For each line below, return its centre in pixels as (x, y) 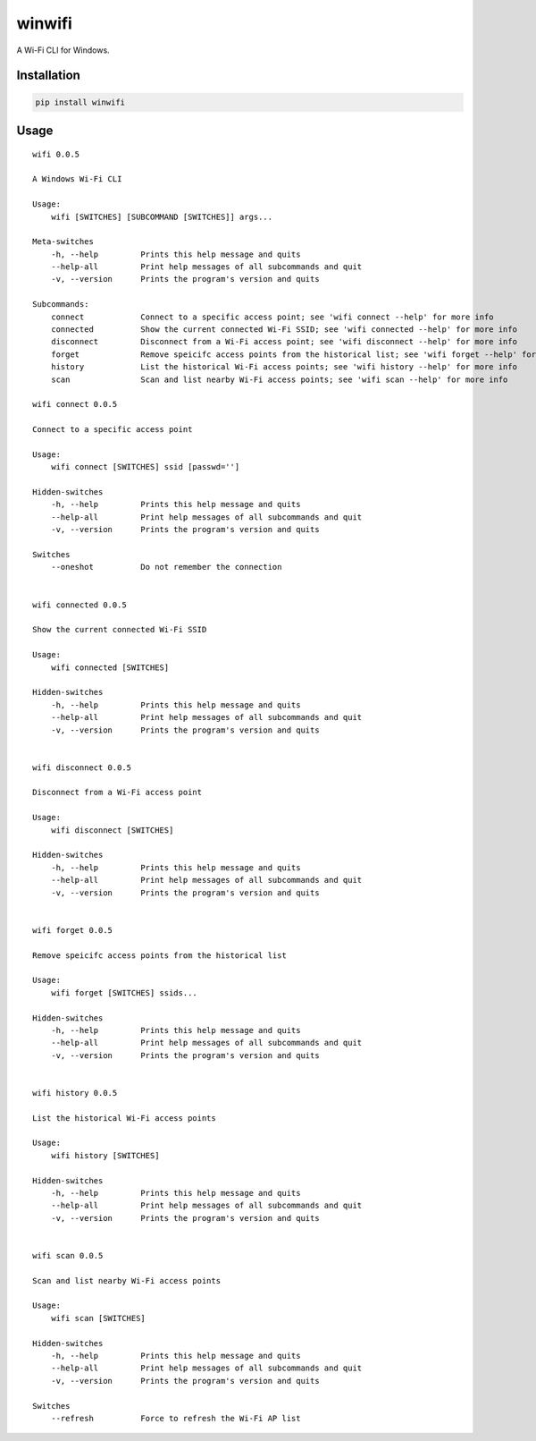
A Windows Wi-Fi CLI (77, 179)
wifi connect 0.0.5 (75, 404)
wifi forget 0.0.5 (73, 930)
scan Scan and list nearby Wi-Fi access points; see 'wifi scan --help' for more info (279, 379)
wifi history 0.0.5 (75, 1093)
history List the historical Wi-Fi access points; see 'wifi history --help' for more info (284, 367)
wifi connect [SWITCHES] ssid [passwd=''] (145, 467)
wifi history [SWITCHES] (105, 1155)
